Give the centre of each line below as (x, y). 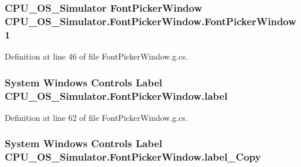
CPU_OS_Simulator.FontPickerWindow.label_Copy (133, 157)
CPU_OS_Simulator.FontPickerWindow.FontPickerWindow (150, 21)
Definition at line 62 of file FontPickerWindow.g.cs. (96, 117)
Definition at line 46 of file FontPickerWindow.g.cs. (96, 56)
